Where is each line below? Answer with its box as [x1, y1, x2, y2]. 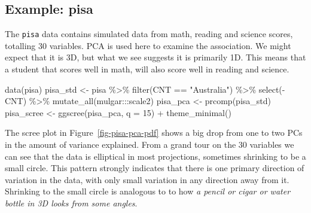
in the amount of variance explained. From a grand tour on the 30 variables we [5, 138, 294, 151]
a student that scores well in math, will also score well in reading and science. [5, 63, 289, 75]
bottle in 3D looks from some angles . [5, 196, 138, 209]
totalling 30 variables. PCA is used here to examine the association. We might [5, 39, 291, 51]
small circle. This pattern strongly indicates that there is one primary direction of [5, 162, 304, 174]
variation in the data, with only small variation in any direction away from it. [5, 173, 289, 185]
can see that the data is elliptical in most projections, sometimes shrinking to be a [5, 150, 306, 162]
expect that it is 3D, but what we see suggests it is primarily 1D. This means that [5, 51, 306, 63]
